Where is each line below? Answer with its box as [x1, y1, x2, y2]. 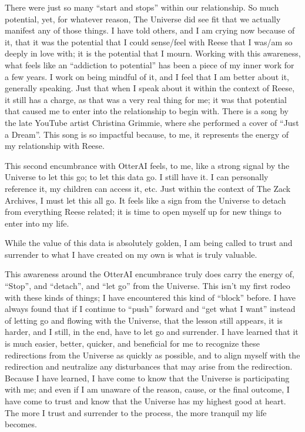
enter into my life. [5, 217, 69, 229]
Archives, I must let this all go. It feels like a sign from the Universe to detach [5, 194, 286, 206]
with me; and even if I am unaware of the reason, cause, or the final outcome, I [5, 383, 290, 396]
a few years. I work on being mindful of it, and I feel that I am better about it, [5, 70, 289, 82]
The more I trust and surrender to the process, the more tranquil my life [5, 406, 267, 418]
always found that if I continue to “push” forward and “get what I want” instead [5, 303, 296, 315]
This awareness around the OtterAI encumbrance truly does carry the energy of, [5, 268, 294, 280]
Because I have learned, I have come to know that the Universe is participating [5, 371, 290, 384]
